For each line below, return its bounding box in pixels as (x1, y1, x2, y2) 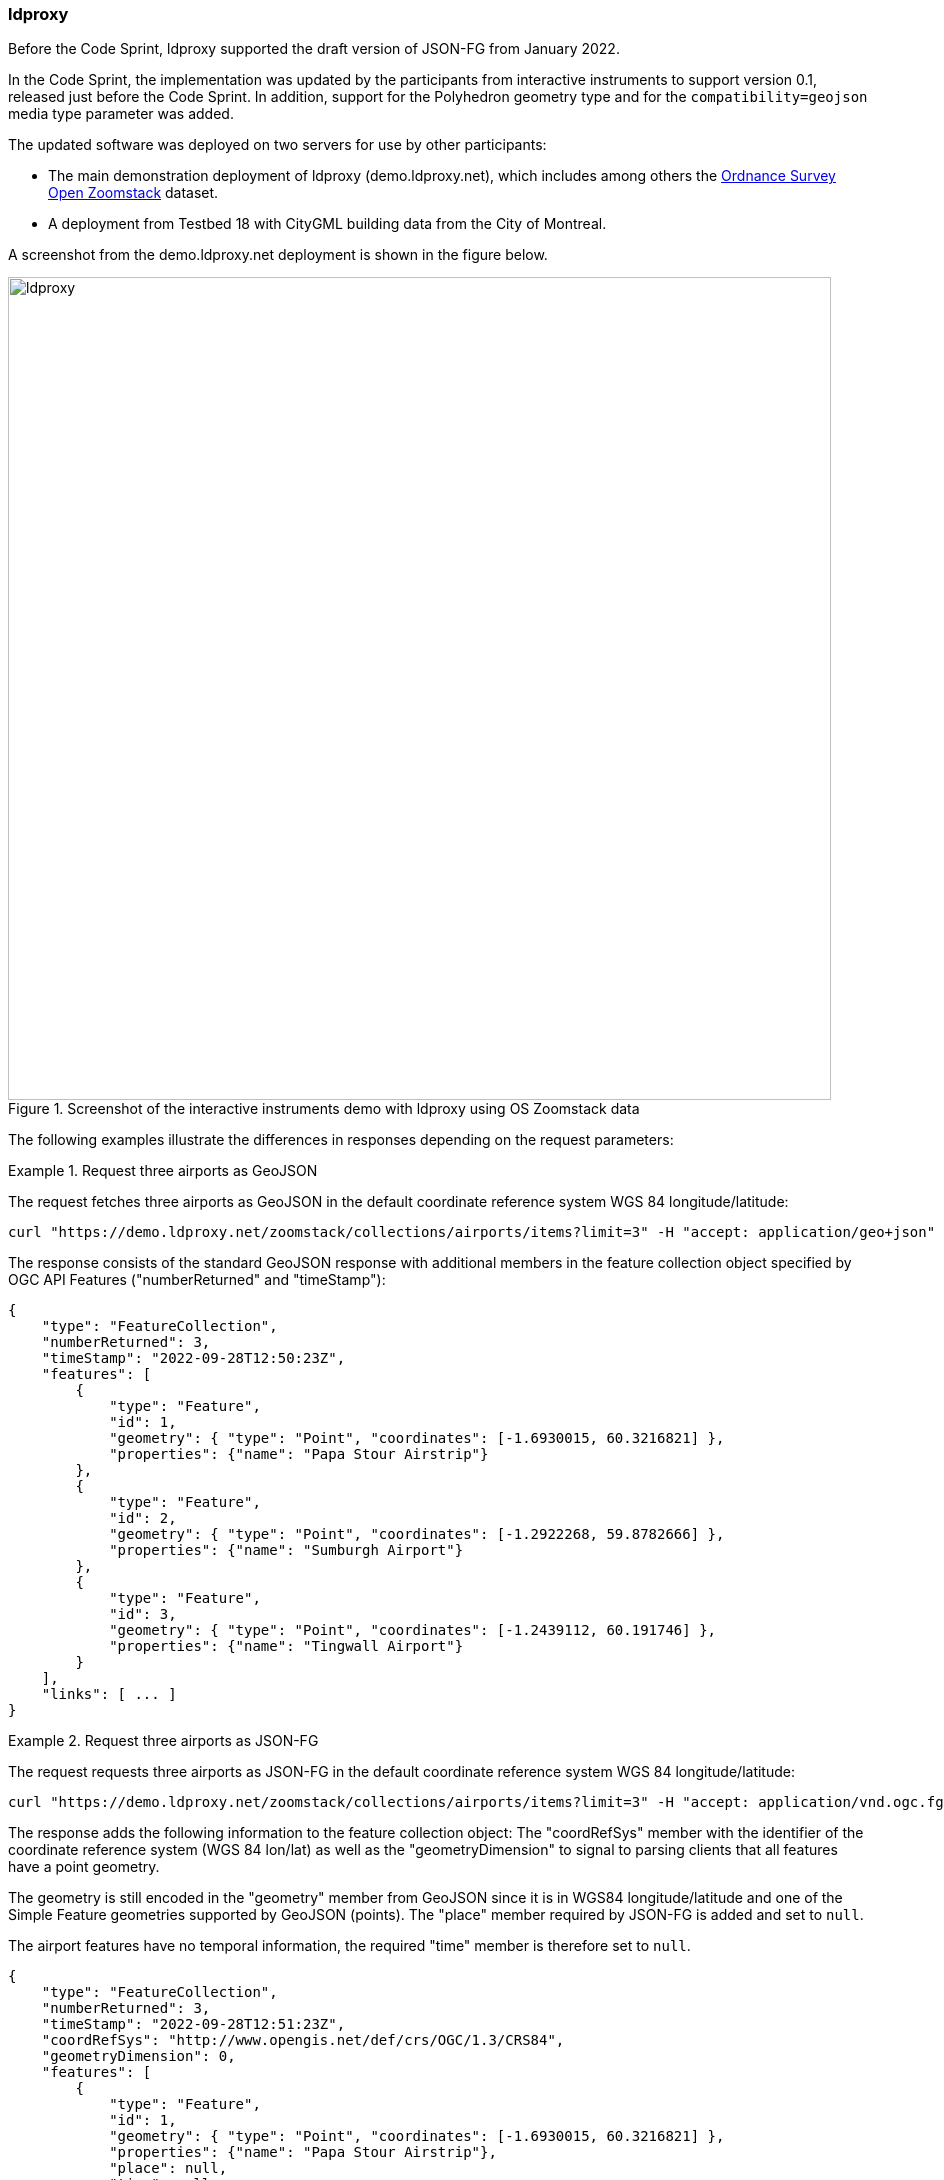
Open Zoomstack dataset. (48, 184, 219, 202)
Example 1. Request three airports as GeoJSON (8, 1162, 318, 1180)
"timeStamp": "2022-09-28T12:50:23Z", (41, 1350, 346, 1367)
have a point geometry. (8, 1858, 160, 1876)
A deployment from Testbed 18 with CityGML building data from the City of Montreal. (48, 215, 607, 233)
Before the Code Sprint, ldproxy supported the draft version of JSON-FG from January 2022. (8, 40, 620, 58)
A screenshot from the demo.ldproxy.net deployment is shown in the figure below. (8, 246, 548, 264)
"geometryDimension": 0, (41, 2048, 236, 2065)
